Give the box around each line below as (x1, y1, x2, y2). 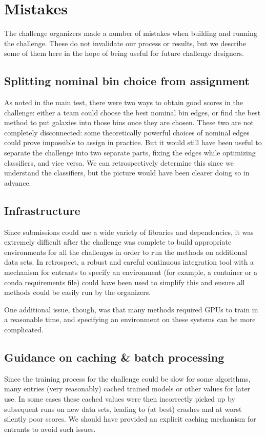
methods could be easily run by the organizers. (4, 287, 151, 298)
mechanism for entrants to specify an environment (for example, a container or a (4, 267, 257, 278)
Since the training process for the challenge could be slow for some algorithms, (4, 373, 251, 384)
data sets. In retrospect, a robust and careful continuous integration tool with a (4, 256, 254, 267)
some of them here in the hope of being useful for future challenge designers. (4, 48, 244, 58)
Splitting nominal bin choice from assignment (4, 73, 250, 89)
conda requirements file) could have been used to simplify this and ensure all (4, 276, 245, 287)
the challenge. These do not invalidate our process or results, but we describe (4, 37, 246, 48)
